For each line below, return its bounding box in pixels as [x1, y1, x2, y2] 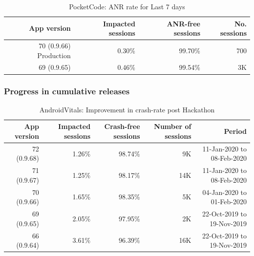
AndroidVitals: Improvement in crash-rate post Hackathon [39, 104, 215, 114]
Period [224, 126, 247, 136]
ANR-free [167, 18, 200, 28]
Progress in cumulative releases [4, 85, 130, 97]
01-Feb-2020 [211, 196, 247, 207]
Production [37, 50, 71, 60]
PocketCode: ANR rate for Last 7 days [69, 1, 185, 11]
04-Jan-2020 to [202, 187, 247, 197]
